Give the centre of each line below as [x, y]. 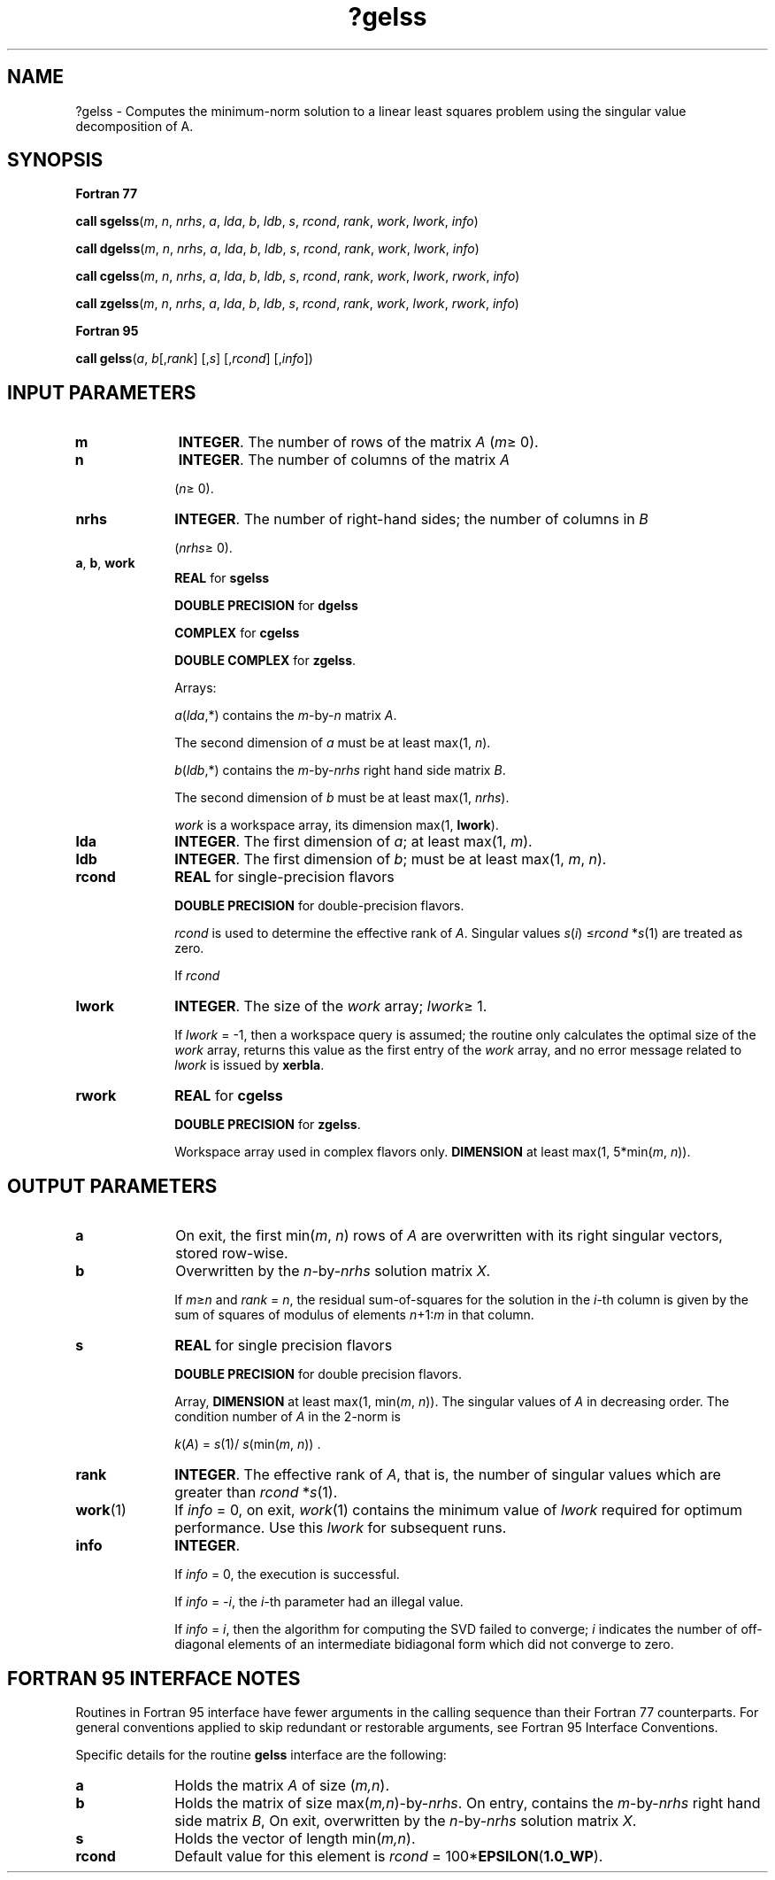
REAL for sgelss [222, 578]
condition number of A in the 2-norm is [288, 1417]
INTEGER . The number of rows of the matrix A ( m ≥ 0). [358, 442]
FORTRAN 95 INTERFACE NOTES [154, 1678]
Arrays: [196, 688]
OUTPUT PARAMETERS [112, 1186]
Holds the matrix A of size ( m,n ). [282, 1785]
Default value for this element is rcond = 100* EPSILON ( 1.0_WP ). [389, 1856]
